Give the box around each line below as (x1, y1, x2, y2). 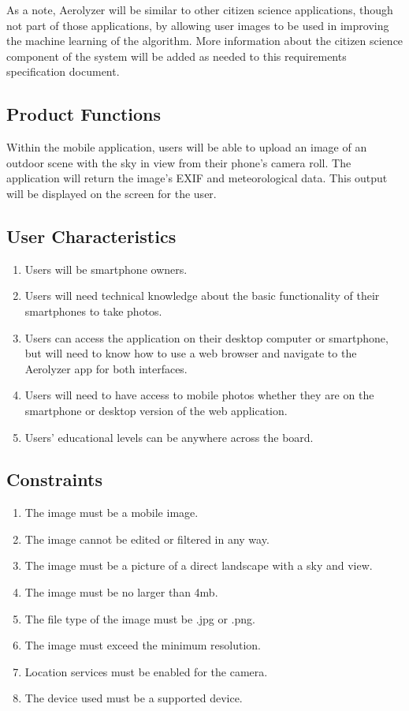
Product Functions (6, 102, 162, 126)
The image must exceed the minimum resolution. (24, 637, 262, 653)
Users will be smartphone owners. (24, 260, 188, 277)
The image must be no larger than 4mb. (24, 584, 218, 601)
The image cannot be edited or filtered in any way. (24, 530, 270, 547)
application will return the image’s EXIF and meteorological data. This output (6, 170, 388, 186)
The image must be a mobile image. (24, 504, 199, 521)
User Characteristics (6, 223, 177, 248)
